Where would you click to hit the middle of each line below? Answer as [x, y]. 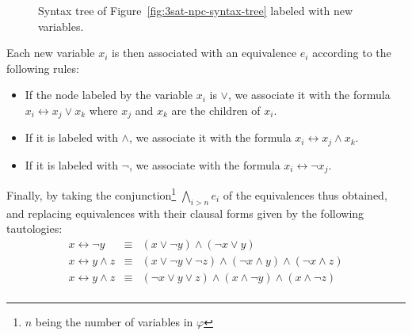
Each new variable [51, 53]
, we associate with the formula [204, 164]
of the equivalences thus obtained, [305, 194]
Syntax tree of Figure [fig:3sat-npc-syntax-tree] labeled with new [196, 10]
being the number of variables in [114, 322]
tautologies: [34, 228]
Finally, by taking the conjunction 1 [92, 194]
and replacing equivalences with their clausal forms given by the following [185, 213]
